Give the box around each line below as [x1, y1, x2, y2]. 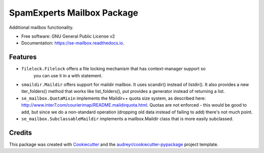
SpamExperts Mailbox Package [9, 7, 138, 18]
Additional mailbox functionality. [9, 24, 74, 30]
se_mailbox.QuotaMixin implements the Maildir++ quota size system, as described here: [21, 95, 206, 101]
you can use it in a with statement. [33, 72, 103, 78]
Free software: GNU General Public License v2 [21, 33, 115, 39]
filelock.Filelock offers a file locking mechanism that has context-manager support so [21, 66, 206, 72]
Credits [9, 129, 32, 137]
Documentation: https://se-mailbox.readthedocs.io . [21, 40, 125, 46]
